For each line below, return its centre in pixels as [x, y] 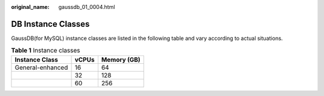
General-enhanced [41, 67]
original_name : [30, 7]
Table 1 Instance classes [46, 51]
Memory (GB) [121, 60]
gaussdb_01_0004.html [87, 7]
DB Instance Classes [50, 24]
